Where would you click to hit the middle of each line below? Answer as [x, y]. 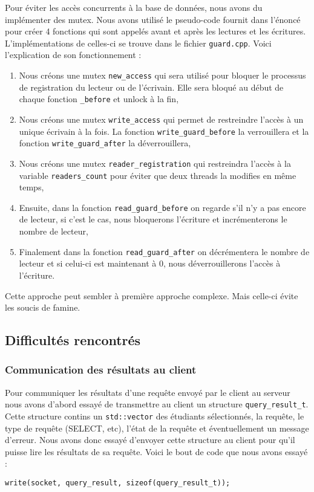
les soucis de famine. [43, 307]
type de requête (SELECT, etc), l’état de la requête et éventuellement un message [157, 428]
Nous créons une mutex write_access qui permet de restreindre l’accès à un [161, 119]
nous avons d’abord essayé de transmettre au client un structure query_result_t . [157, 404]
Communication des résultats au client [101, 370]
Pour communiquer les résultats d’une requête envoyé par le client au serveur [148, 392]
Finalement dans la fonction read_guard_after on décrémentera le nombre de [164, 251]
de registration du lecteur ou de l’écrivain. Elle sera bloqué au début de [151, 87]
